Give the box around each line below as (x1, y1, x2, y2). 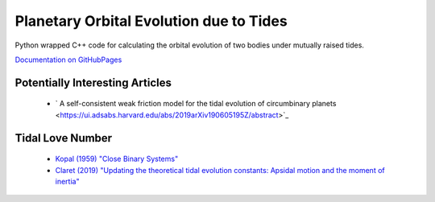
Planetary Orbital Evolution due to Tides (14, 12, 288, 30)
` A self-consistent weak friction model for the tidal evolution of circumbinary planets (55, 99, 337, 109)
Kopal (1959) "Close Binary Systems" (55, 154, 179, 164)
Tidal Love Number (14, 131, 113, 145)
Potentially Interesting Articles (14, 76, 172, 89)
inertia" (55, 176, 80, 186)
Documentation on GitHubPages (14, 55, 122, 64)
